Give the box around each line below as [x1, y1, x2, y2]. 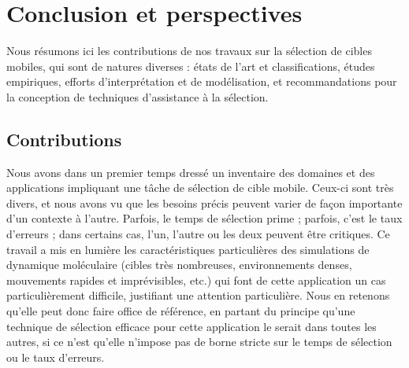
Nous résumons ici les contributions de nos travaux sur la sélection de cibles [6, 42, 372, 59]
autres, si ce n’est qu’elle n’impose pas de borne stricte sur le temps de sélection [6, 333, 392, 350]
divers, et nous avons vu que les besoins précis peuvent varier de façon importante [6, 194, 403, 211]
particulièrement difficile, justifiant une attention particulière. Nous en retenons [6, 287, 390, 304]
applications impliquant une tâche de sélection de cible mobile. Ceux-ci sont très [6, 179, 394, 196]
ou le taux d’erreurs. [6, 348, 105, 365]
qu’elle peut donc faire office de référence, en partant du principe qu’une [6, 303, 355, 319]
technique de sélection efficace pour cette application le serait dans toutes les [6, 318, 377, 334]
